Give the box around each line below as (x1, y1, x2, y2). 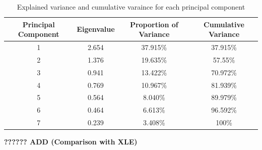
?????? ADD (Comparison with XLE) (4, 136, 138, 147)
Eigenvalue (77, 24, 115, 34)
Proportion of (129, 19, 178, 29)
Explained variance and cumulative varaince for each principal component (17, 2, 245, 12)
